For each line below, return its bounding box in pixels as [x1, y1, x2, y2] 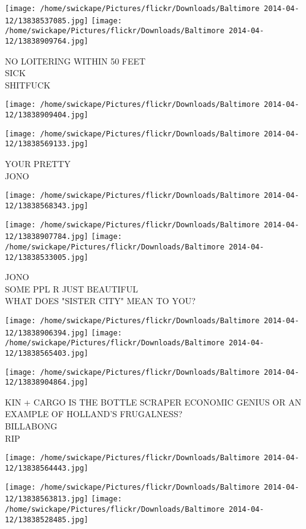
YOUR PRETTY [5, 157, 71, 170]
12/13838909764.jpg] [5, 36, 89, 45]
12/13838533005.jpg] [5, 253, 89, 262]
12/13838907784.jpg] [5, 232, 89, 241]
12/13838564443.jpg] [5, 463, 89, 472]
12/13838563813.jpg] [5, 495, 89, 504]
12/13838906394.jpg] [5, 328, 89, 337]
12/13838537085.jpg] [5, 16, 89, 25]
